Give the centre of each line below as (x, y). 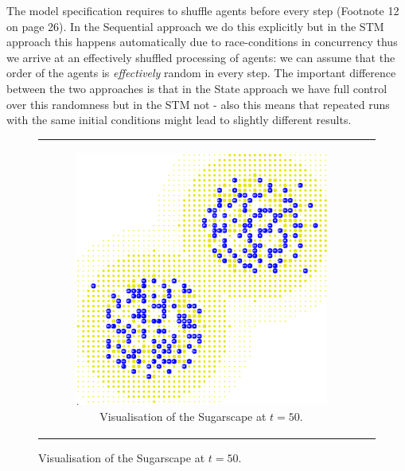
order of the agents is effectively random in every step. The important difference (201, 73)
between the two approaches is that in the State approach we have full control (197, 88)
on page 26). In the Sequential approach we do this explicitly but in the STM (195, 26)
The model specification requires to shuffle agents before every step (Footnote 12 (203, 10)
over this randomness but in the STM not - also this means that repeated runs (198, 104)
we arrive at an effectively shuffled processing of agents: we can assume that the (201, 57)
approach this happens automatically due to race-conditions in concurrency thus (202, 42)
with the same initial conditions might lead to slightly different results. (179, 120)
